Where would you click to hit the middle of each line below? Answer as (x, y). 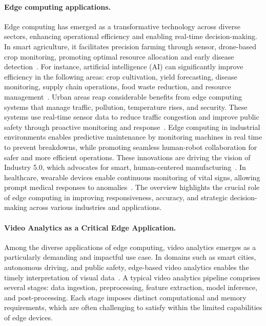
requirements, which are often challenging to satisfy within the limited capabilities (133, 307)
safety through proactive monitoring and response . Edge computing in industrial (132, 127)
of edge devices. (28, 318)
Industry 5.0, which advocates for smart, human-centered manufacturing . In (125, 167)
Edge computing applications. (58, 6)
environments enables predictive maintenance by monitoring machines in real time (133, 137)
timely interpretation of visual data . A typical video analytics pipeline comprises (132, 277)
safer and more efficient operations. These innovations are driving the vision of (127, 157)
